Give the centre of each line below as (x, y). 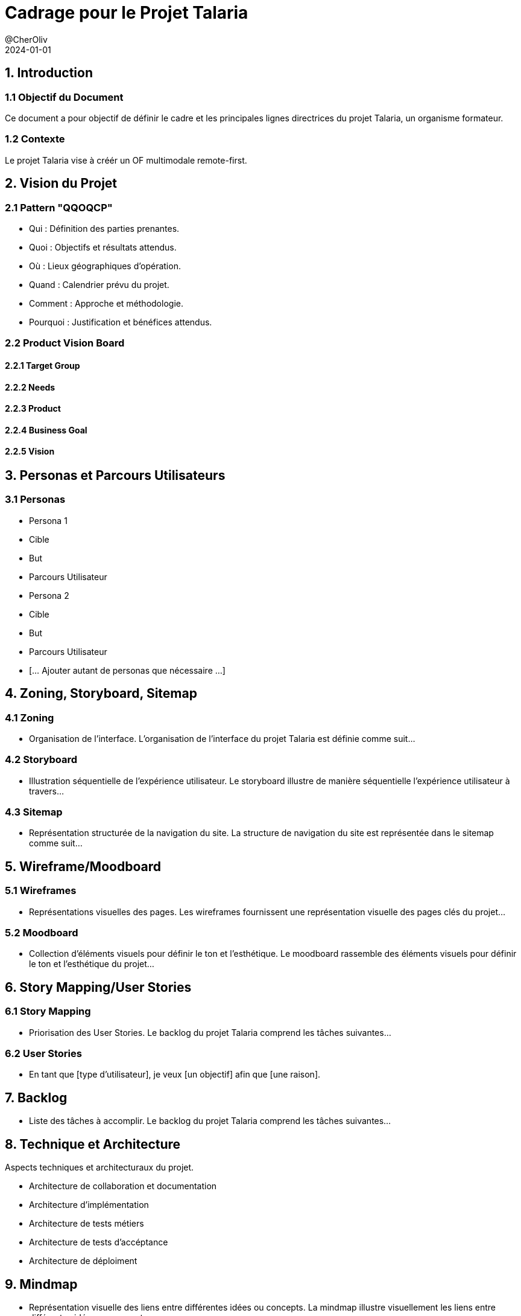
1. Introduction (49, 73)
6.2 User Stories (43, 1054)
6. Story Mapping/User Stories (98, 987)
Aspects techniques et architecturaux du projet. (99, 1167)
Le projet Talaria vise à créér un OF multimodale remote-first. (126, 160)
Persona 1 (48, 520)
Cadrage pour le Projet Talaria (127, 13)
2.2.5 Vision (30, 452)
